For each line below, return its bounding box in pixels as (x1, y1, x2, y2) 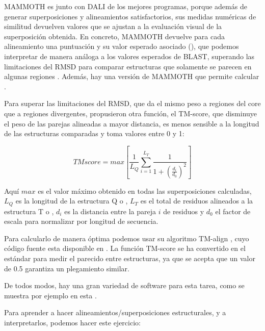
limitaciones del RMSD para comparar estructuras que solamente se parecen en (4, 61, 252, 71)
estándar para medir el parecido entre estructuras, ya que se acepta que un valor (4, 253, 255, 264)
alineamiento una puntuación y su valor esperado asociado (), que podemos (4, 41, 239, 52)
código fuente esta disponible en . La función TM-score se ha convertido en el (4, 243, 246, 253)
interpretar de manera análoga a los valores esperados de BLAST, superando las (4, 50, 255, 61)
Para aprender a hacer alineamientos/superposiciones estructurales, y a (4, 307, 226, 318)
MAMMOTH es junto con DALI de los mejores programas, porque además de (4, 1, 247, 11)
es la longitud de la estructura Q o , (15, 195, 128, 206)
